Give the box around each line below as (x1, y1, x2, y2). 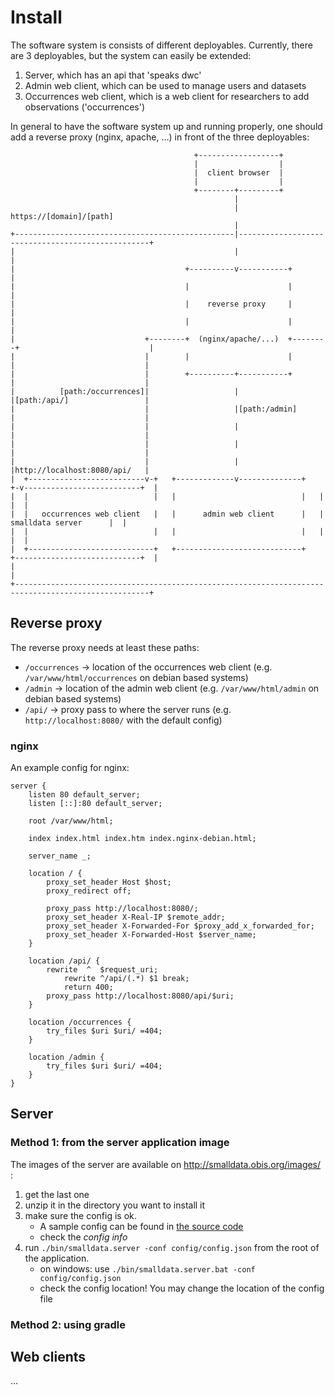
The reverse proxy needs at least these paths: (10, 641, 200, 653)
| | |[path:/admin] (10, 404, 298, 414)
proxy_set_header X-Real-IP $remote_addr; (46, 912, 226, 923)
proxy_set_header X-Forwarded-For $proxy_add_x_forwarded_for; (46, 921, 315, 931)
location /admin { (28, 1052, 105, 1063)
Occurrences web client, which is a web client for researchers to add (24, 90, 310, 102)
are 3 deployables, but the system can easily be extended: (10, 49, 252, 61)
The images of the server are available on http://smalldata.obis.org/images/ (10, 1158, 322, 1170)
